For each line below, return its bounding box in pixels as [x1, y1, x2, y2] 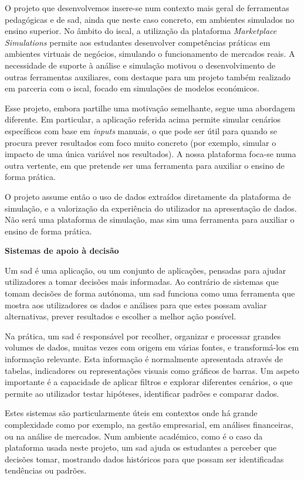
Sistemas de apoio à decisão [5, 244, 119, 257]
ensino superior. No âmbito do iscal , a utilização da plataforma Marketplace [5, 25, 277, 37]
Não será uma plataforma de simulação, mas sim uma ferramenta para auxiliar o [5, 213, 295, 226]
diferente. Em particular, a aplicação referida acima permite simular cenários [5, 113, 281, 125]
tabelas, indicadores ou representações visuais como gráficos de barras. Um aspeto [5, 364, 299, 376]
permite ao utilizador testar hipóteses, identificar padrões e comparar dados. [5, 387, 279, 399]
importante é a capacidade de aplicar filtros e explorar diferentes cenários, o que [5, 376, 293, 388]
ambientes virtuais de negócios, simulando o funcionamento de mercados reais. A [5, 47, 295, 60]
